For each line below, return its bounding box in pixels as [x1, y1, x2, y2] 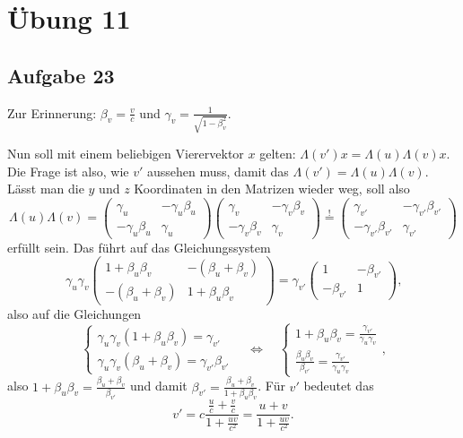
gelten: [259, 144, 296, 163]
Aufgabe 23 [7, 61, 115, 89]
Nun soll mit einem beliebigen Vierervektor [7, 144, 244, 163]
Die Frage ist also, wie [7, 161, 129, 180]
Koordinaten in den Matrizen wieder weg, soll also [134, 179, 410, 198]
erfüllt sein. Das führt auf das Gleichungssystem [7, 237, 271, 256]
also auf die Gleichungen [7, 304, 142, 322]
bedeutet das [303, 376, 374, 395]
